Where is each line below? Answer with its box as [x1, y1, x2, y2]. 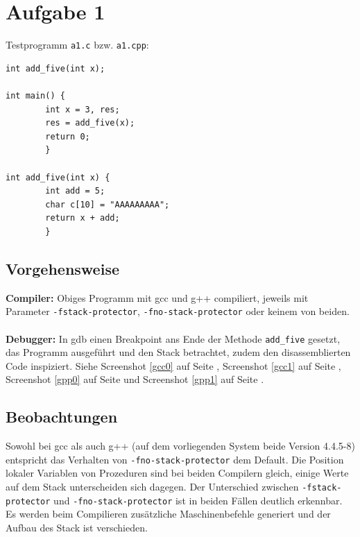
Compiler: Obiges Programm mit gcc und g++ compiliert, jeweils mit [6, 290, 309, 305]
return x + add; [45, 213, 120, 223]
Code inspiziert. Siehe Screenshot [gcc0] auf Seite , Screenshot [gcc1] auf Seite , [6, 358, 341, 373]
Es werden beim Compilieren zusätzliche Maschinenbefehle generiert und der [6, 506, 331, 521]
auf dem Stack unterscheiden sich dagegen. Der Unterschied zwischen [6, 479, 299, 494]
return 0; [45, 131, 90, 142]
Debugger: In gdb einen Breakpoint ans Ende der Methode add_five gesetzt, [6, 331, 341, 346]
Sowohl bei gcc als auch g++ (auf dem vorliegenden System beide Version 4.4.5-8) [6, 438, 355, 453]
